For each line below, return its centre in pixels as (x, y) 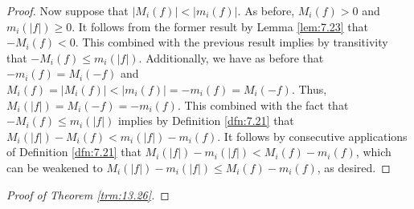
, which (373, 152)
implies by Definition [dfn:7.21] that (206, 121)
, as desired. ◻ (354, 167)
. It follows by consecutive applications (312, 136)
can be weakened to (55, 167)
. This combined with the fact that (263, 104)
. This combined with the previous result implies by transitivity (232, 42)
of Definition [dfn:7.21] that (74, 152)
